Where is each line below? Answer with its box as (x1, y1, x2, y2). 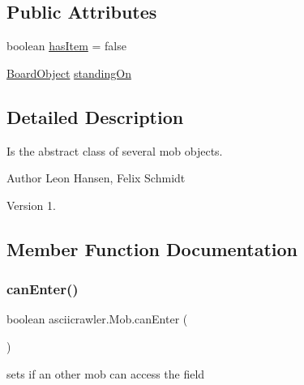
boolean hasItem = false (6, 37, 126, 54)
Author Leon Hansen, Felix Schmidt (6, 169, 186, 186)
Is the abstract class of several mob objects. (6, 142, 223, 159)
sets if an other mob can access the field (6, 365, 205, 382)
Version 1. (6, 196, 56, 213)
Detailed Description (6, 104, 184, 129)
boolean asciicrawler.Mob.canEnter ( (6, 310, 188, 327)
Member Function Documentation (6, 236, 298, 261)
